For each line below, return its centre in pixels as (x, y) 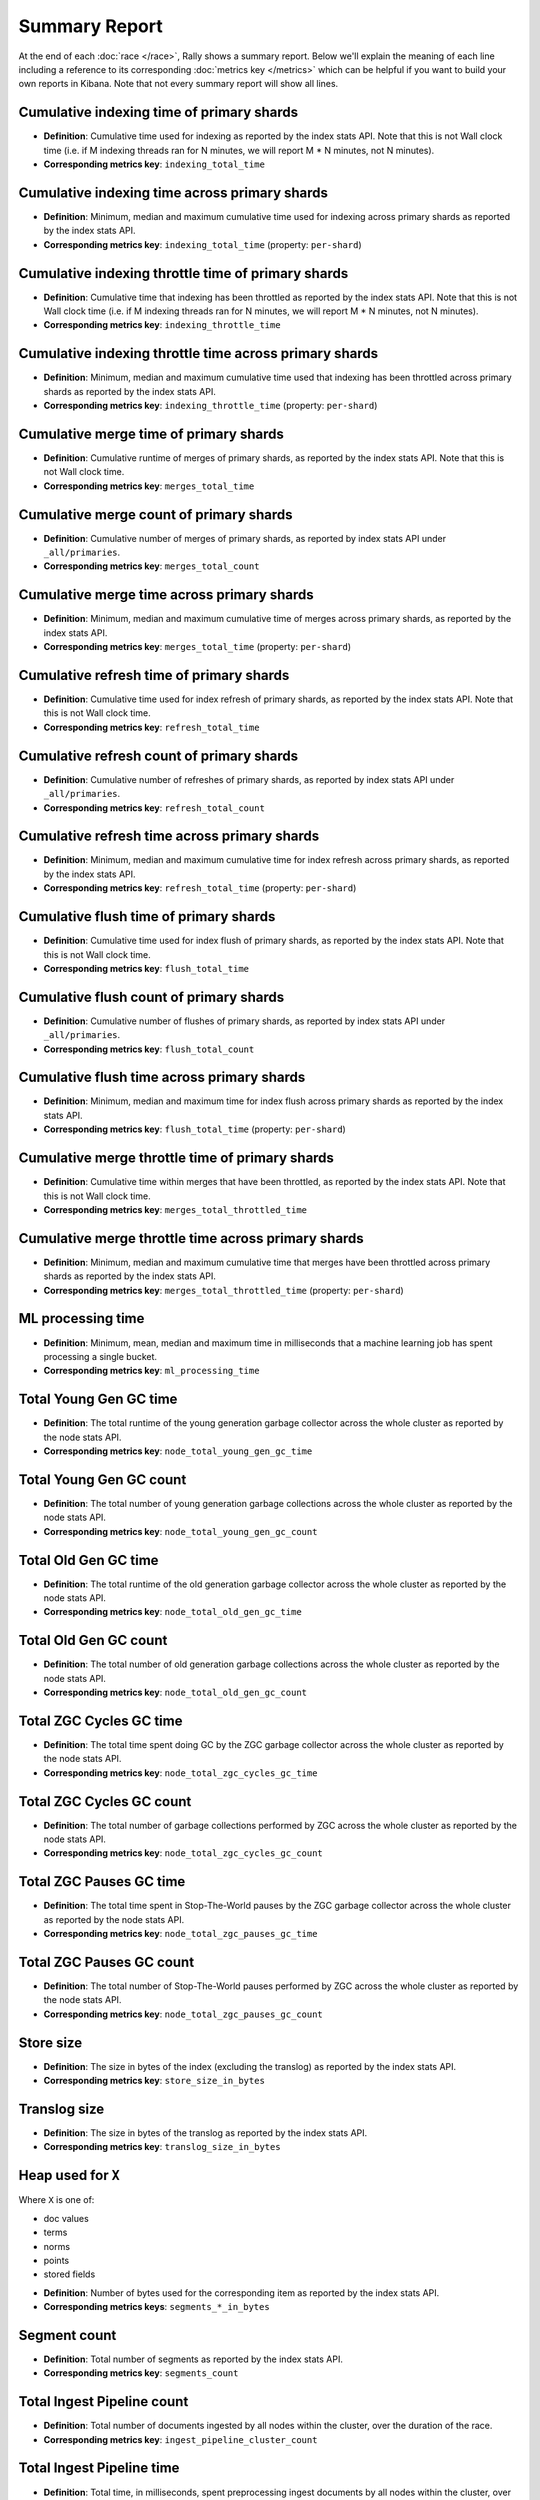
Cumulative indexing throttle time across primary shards (198, 353)
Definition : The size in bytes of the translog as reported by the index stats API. (205, 2133)
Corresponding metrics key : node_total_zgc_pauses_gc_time (180, 1934)
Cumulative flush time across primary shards (162, 1077)
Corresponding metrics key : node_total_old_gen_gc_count (175, 1692)
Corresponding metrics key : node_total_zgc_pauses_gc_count (183, 2014)
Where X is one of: (56, 2200)
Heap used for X (69, 2175)
